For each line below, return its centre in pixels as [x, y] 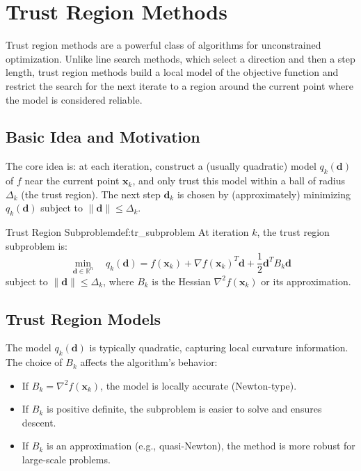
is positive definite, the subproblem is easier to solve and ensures [184, 409]
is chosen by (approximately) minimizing [264, 194]
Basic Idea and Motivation [103, 137]
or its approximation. [306, 281]
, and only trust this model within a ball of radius [239, 181]
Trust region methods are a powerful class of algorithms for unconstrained [163, 45]
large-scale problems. [66, 460]
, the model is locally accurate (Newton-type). [199, 385]
